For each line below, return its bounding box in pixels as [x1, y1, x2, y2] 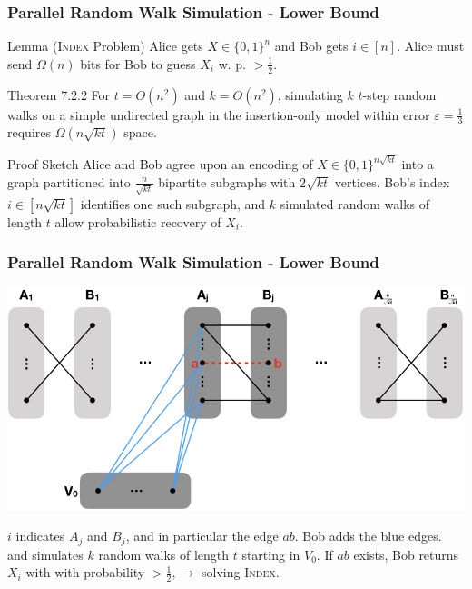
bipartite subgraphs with [158, 172, 296, 191]
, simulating [277, 85, 343, 104]
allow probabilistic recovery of [54, 212, 221, 231]
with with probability [25, 563, 145, 582]
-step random [362, 85, 437, 104]
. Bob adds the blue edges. [294, 526, 442, 545]
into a [401, 155, 434, 174]
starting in [241, 544, 300, 564]
